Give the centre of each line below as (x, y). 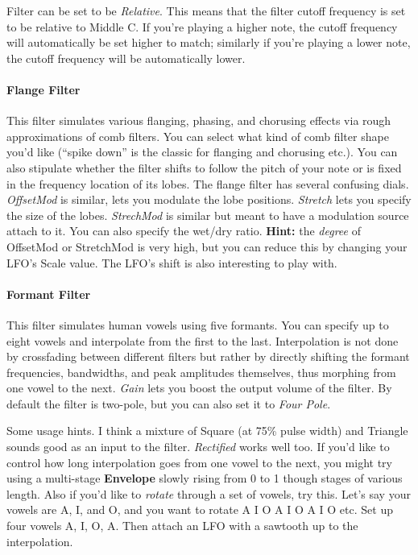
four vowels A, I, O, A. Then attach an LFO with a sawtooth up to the (182, 526)
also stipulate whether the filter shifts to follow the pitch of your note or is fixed (204, 167)
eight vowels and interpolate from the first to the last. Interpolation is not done (203, 340)
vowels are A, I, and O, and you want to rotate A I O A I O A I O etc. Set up (200, 509)
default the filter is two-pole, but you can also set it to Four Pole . (169, 403)
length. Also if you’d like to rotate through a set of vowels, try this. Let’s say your (209, 493)
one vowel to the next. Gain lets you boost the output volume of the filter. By (199, 388)
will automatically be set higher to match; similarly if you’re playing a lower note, (209, 42)
